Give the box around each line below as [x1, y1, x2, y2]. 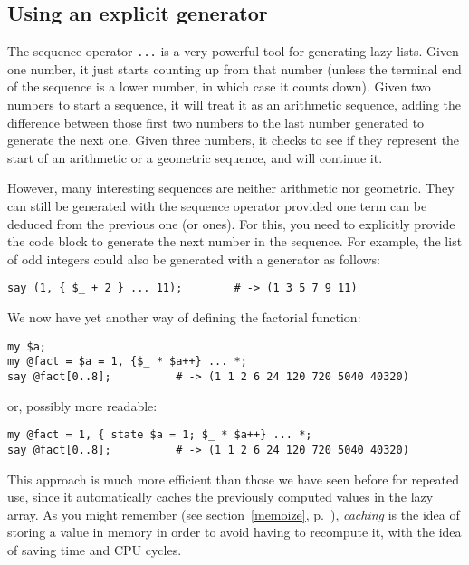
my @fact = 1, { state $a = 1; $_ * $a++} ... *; [7, 428, 312, 442]
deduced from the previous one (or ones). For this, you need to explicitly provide [7, 214, 455, 233]
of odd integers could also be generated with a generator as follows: [7, 249, 380, 268]
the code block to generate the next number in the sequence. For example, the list [7, 232, 463, 251]
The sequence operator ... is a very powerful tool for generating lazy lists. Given [7, 42, 459, 61]
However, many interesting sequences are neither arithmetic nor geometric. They [7, 178, 455, 197]
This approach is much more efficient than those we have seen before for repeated [7, 469, 459, 488]
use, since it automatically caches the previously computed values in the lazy [7, 487, 434, 506]
